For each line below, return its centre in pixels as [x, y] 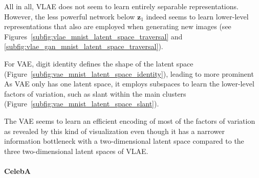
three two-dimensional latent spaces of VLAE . [76, 151]
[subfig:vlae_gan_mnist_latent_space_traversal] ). [84, 46]
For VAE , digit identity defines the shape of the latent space [99, 63]
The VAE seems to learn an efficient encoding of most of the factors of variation [130, 120]
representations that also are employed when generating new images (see [118, 26]
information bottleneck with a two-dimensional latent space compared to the [124, 141]
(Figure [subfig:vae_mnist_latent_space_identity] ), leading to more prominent [129, 73]
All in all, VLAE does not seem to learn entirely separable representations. [121, 6]
